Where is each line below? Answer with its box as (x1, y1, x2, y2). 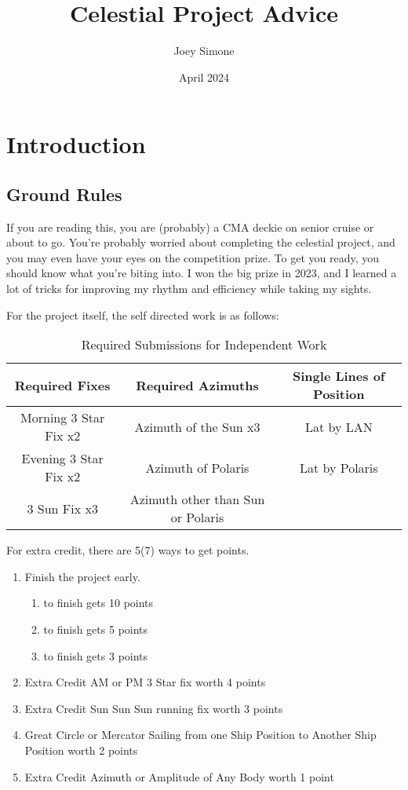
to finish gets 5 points (43, 621, 148, 638)
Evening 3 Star (21, 449, 104, 468)
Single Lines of (293, 367, 385, 386)
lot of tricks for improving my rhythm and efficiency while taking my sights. (6, 280, 372, 297)
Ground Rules (6, 181, 122, 206)
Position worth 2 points (24, 742, 138, 759)
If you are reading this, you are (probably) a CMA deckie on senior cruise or (6, 218, 374, 235)
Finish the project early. (24, 568, 140, 584)
